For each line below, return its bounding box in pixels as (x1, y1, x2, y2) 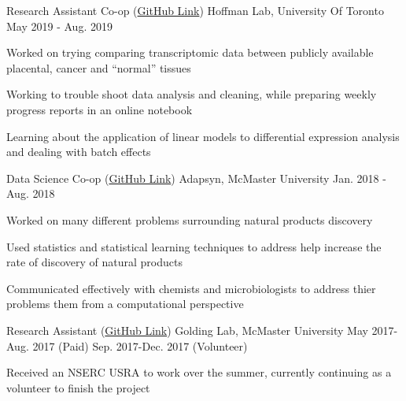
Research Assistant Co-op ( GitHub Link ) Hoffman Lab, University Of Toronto (6, 2, 384, 18)
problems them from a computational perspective (6, 295, 244, 312)
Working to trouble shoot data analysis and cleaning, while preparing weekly (6, 86, 377, 102)
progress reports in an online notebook (6, 101, 193, 117)
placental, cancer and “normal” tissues (6, 59, 191, 76)
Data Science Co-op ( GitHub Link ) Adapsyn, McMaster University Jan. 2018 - (6, 169, 386, 186)
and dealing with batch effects (6, 143, 151, 160)
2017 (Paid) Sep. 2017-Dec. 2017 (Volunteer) (32, 337, 248, 354)
